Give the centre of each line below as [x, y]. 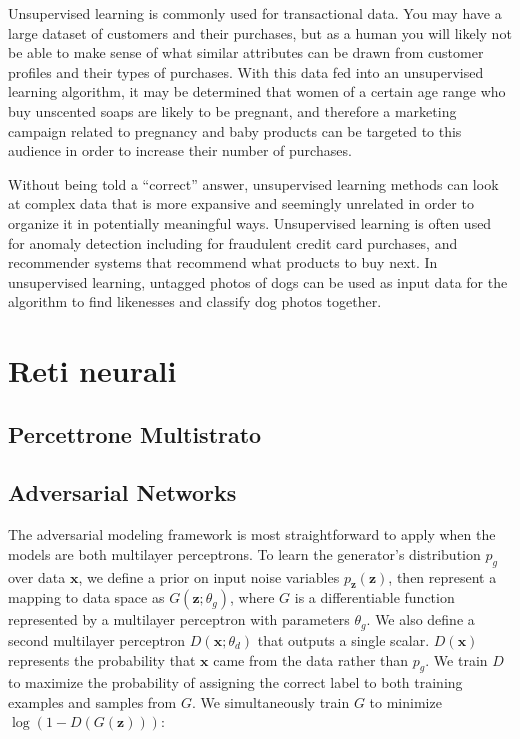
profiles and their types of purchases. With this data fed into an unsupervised [246, 71]
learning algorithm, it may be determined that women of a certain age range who [257, 91]
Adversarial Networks [122, 492]
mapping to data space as [86, 597]
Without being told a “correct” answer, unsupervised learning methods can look [253, 183]
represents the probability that [102, 659]
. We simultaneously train [270, 701]
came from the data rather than [311, 659]
